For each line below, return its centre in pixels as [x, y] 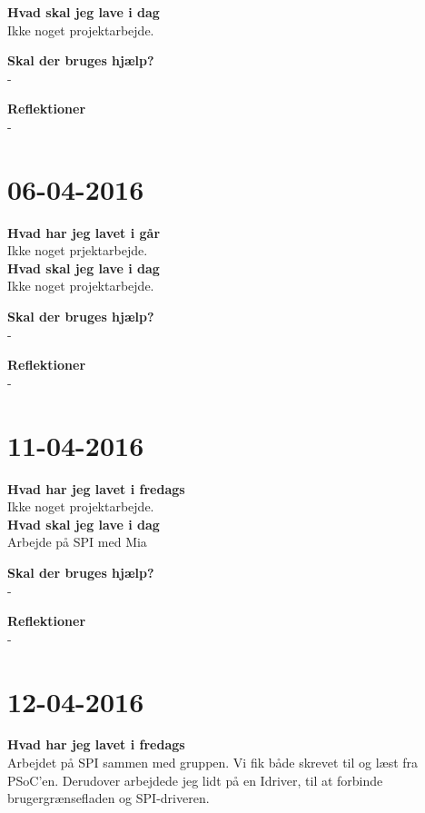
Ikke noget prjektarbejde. [78, 250]
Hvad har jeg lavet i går [84, 232]
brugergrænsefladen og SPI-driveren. [109, 798]
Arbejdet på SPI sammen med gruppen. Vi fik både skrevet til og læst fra [213, 763]
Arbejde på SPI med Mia [77, 542]
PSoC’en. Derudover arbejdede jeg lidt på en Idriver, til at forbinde [195, 780]
